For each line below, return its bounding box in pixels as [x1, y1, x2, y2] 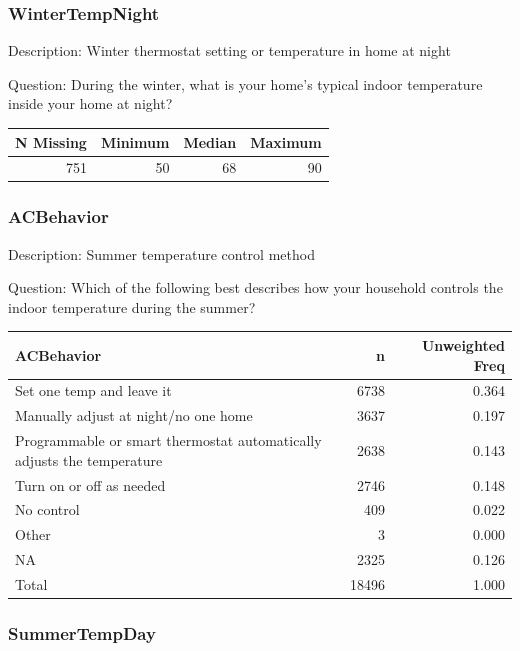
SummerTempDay [8, 620, 156, 645]
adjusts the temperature [15, 449, 163, 470]
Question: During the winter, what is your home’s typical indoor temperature [8, 73, 483, 94]
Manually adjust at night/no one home [15, 405, 253, 426]
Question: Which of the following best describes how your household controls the [8, 277, 503, 298]
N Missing [15, 131, 87, 152]
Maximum [250, 131, 322, 152]
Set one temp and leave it [15, 380, 172, 401]
